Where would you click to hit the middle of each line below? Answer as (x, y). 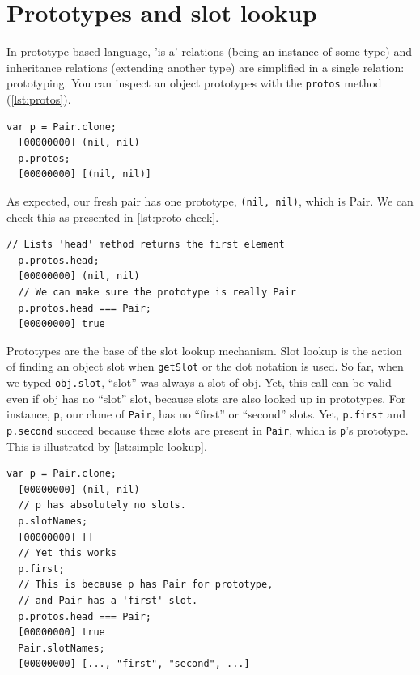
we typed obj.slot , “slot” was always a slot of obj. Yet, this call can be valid (199, 382)
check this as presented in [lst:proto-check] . (113, 217)
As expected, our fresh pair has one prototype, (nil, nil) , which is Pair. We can (210, 200)
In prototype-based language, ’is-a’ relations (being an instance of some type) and (209, 51)
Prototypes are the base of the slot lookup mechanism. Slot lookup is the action (204, 350)
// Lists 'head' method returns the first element (146, 245)
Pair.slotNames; (62, 648)
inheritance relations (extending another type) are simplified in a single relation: (206, 67)
